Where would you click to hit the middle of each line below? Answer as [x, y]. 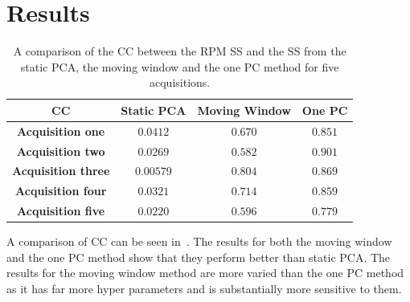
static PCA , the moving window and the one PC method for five [180, 66]
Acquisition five [61, 211]
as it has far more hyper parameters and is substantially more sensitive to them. [204, 288]
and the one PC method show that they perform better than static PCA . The [199, 257]
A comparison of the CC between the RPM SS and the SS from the [180, 51]
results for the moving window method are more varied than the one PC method [205, 273]
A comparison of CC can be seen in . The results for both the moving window [199, 241]
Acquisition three [61, 171]
